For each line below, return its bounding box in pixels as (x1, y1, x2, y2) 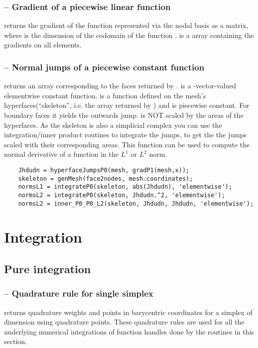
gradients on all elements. (4, 39, 82, 50)
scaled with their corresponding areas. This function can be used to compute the (4, 139, 250, 149)
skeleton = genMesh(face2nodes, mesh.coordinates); (18, 175, 193, 182)
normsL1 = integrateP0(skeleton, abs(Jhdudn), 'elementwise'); (18, 183, 233, 191)
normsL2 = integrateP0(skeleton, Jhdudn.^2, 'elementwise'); (18, 191, 225, 199)
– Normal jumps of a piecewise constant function (4, 60, 205, 73)
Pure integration (4, 261, 91, 277)
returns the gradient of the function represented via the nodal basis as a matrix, (4, 20, 249, 30)
